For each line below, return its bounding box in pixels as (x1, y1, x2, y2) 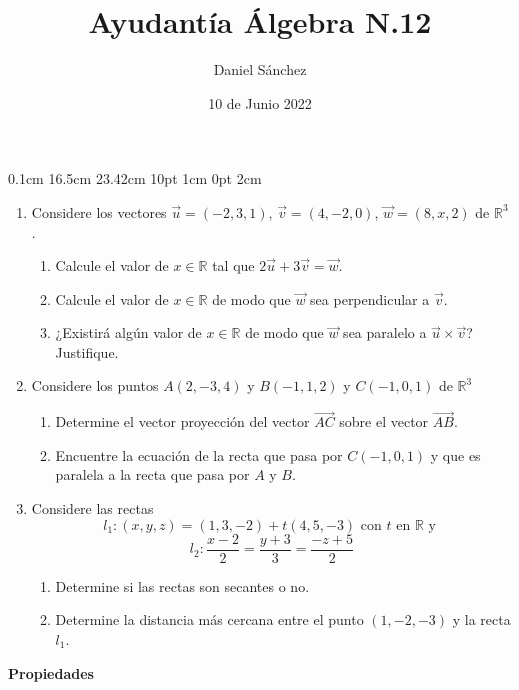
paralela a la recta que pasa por (55, 464, 250, 485)
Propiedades (8, 662, 94, 683)
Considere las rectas (31, 498, 154, 519)
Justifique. (55, 341, 119, 362)
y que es (430, 444, 481, 465)
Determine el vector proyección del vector (55, 411, 310, 432)
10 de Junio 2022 (208, 92, 312, 113)
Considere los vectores (31, 201, 167, 222)
